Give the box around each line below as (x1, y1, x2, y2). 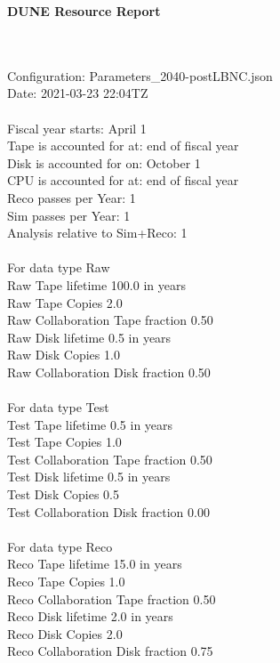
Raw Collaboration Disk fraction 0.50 (7, 362, 211, 381)
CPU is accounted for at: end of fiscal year (7, 171, 239, 190)
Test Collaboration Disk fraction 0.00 (7, 502, 210, 521)
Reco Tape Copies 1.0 (7, 572, 125, 590)
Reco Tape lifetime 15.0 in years (7, 554, 182, 573)
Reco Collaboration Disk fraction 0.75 (7, 642, 213, 660)
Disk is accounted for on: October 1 (7, 153, 201, 172)
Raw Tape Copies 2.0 (7, 293, 123, 311)
